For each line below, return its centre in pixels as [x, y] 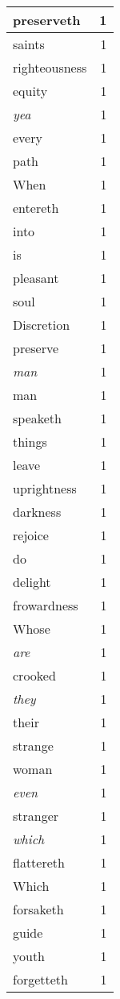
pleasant [36, 278]
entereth [36, 208]
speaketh [37, 418]
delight [32, 582]
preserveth [47, 20]
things [30, 441]
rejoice [31, 535]
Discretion [42, 325]
